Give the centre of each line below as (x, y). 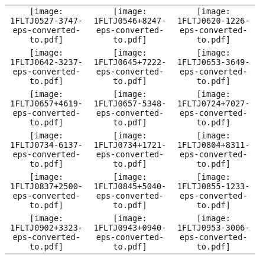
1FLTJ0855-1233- (213, 186)
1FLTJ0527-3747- (47, 21)
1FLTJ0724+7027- (213, 103)
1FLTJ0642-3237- (47, 62)
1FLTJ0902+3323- (47, 228)
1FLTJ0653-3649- (213, 62)
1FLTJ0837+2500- (47, 186)
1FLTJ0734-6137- (47, 145)
